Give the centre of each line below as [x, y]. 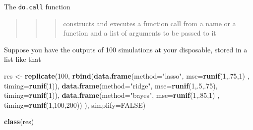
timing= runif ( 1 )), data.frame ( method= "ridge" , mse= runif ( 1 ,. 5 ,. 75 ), [111, 85]
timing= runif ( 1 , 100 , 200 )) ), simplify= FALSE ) [75, 105]
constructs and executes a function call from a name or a [150, 23]
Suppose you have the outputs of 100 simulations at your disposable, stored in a [126, 49]
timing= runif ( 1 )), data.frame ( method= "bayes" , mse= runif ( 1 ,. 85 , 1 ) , [112, 95]
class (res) [19, 121]
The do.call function [37, 6]
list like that [23, 59]
